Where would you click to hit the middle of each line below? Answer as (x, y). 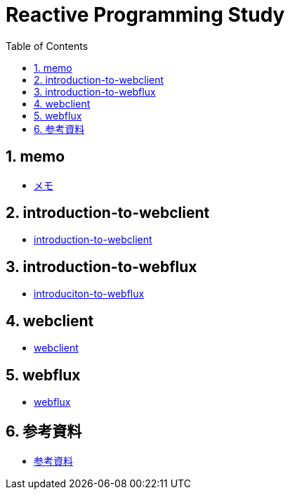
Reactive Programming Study (145, 15)
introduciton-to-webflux (89, 294)
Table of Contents (47, 46)
